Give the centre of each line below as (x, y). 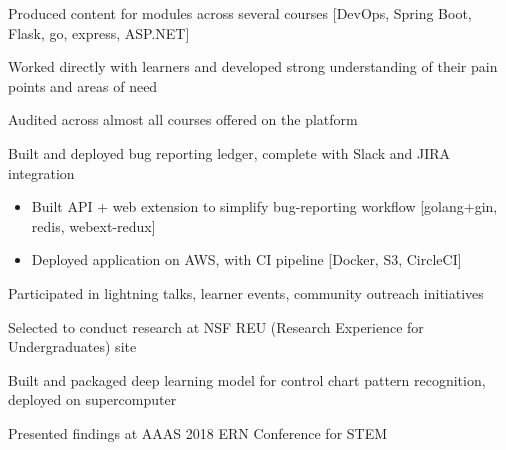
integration (41, 172)
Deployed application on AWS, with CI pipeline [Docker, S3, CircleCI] (246, 259)
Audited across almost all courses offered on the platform (183, 119)
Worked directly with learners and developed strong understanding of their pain (253, 66)
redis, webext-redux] (93, 225)
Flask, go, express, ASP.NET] (99, 32)
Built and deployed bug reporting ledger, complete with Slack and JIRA (229, 152)
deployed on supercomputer (92, 399)
